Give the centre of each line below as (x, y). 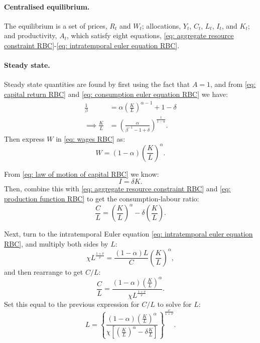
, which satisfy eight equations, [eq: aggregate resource (150, 35)
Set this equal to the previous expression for (72, 304)
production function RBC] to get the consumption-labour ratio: (102, 199)
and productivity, (31, 35)
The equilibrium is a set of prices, (56, 25)
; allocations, (161, 25)
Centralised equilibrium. (47, 6)
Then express (24, 138)
